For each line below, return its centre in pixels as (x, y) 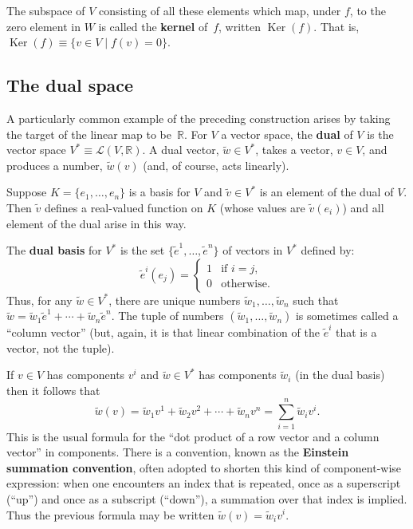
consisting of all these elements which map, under (220, 10)
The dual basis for (54, 250)
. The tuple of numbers (167, 316)
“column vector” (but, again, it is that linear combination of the (163, 332)
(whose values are (262, 207)
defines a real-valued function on (124, 207)
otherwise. (246, 284)
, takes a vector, (294, 150)
